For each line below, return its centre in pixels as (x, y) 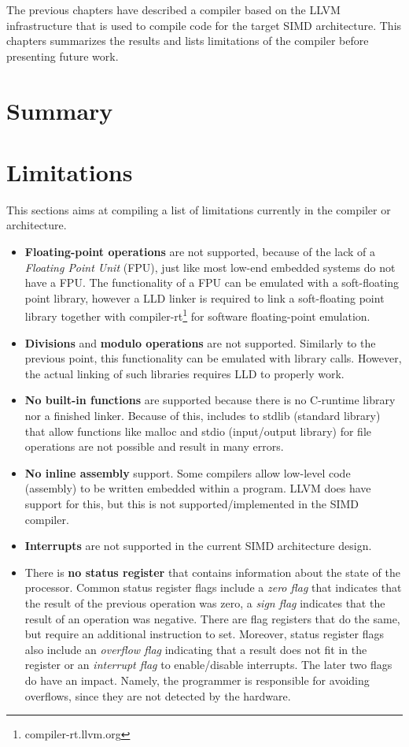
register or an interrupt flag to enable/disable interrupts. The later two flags (208, 665)
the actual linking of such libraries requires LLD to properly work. (184, 373)
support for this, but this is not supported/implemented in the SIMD (192, 504)
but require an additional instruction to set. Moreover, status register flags (204, 634)
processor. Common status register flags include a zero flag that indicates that (213, 587)
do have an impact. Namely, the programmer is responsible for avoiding (197, 680)
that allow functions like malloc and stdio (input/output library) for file (198, 431)
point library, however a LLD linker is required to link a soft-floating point (204, 297)
